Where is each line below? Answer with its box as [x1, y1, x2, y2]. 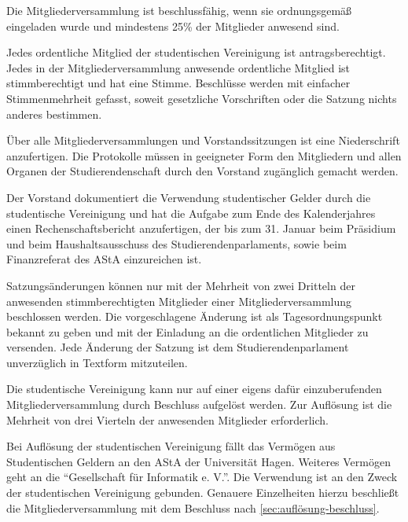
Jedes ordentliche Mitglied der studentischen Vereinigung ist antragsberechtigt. [6, 44, 386, 61]
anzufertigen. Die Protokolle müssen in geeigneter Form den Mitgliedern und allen [6, 147, 402, 164]
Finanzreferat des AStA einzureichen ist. [6, 251, 202, 267]
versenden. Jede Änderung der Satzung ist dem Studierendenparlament [6, 339, 349, 355]
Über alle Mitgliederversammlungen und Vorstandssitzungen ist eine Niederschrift [6, 132, 400, 149]
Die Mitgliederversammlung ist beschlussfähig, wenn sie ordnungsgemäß [6, 2, 352, 18]
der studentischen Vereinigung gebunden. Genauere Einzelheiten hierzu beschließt [6, 484, 399, 501]
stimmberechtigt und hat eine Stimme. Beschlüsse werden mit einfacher [6, 75, 351, 91]
